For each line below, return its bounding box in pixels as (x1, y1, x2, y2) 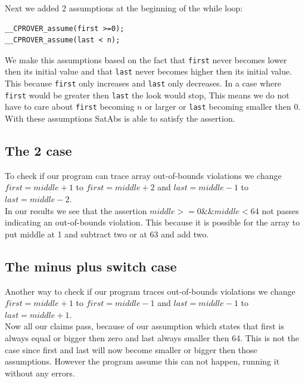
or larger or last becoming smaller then (145, 100, 291, 113)
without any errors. (5, 366, 75, 379)
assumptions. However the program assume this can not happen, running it (5, 355, 280, 367)
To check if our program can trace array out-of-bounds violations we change (5, 169, 282, 181)
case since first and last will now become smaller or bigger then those (5, 343, 257, 356)
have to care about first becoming (5, 100, 135, 113)
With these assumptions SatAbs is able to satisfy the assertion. (5, 112, 235, 125)
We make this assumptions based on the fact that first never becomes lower (5, 53, 287, 66)
